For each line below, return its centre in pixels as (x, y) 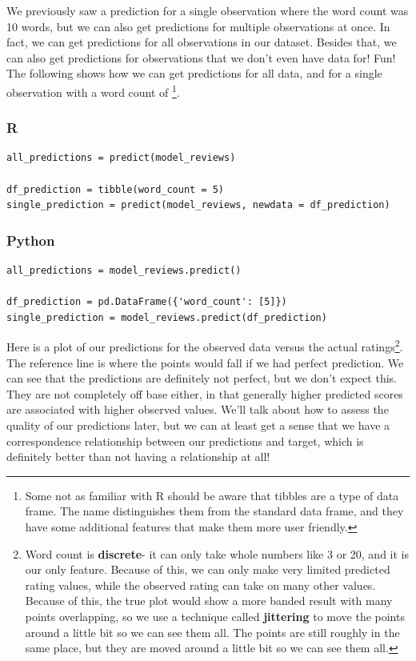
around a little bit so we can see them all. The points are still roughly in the (212, 632)
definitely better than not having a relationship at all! (138, 457)
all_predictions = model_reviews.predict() (124, 271)
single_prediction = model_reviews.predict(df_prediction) (167, 317)
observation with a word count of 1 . (93, 90)
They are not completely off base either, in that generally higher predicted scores (205, 393)
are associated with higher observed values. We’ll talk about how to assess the (198, 409)
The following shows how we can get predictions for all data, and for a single (194, 73)
